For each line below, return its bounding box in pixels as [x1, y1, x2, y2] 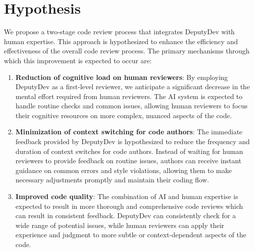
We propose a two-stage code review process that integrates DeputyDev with [4, 26, 235, 37]
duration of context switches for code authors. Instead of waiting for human [15, 146, 243, 156]
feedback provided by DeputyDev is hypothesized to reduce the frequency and [15, 136, 250, 147]
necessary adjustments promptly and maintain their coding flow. [15, 175, 209, 185]
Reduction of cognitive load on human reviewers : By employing [15, 72, 228, 82]
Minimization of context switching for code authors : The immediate [15, 126, 243, 137]
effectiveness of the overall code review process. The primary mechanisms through [4, 46, 250, 56]
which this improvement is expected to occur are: [4, 55, 152, 65]
